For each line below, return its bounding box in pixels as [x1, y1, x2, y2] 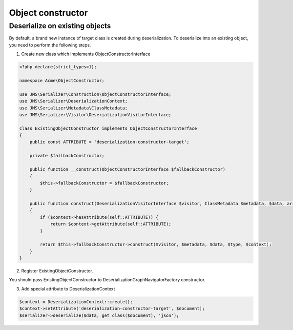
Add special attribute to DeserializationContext [21, 286, 115, 291]
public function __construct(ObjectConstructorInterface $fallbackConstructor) [29, 166, 226, 172]
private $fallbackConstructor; [29, 153, 105, 159]
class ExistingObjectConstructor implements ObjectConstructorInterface [19, 125, 197, 131]
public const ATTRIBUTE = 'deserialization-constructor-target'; [29, 139, 189, 145]
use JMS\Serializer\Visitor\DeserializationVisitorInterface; [19, 112, 171, 117]
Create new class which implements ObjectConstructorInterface [21, 51, 151, 57]
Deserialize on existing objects [9, 21, 111, 30]
